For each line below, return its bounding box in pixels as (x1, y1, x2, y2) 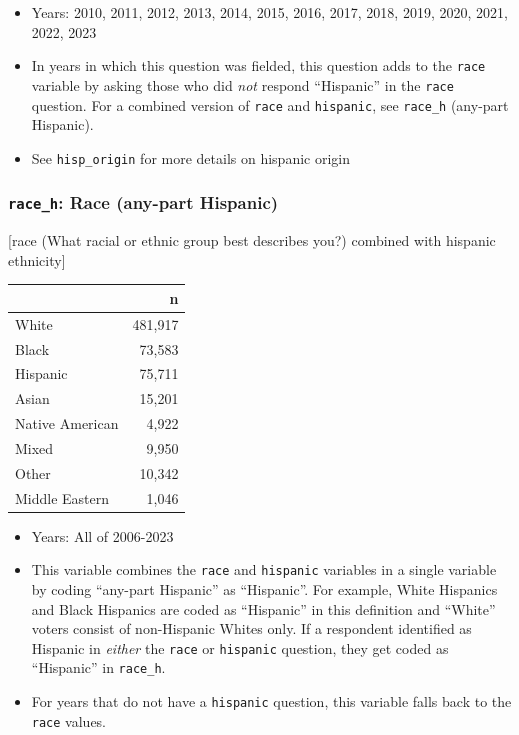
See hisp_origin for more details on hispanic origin (31, 147, 351, 168)
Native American (15, 413, 119, 434)
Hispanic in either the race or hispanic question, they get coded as (31, 637, 449, 658)
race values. (31, 710, 107, 731)
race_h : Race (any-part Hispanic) (8, 190, 279, 215)
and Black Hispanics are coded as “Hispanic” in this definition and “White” (31, 598, 496, 619)
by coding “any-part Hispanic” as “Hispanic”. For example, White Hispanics (31, 578, 498, 599)
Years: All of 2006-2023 (31, 525, 174, 546)
